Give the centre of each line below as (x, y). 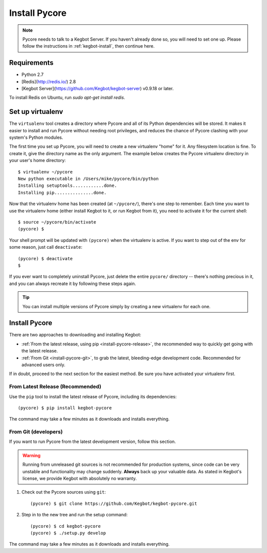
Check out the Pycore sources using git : (64, 492)
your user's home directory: (38, 161)
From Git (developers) (36, 432)
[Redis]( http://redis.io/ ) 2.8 (49, 81)
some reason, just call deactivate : (46, 247)
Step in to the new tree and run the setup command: (75, 515)
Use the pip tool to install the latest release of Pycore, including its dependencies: (93, 396)
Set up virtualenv (36, 112)
